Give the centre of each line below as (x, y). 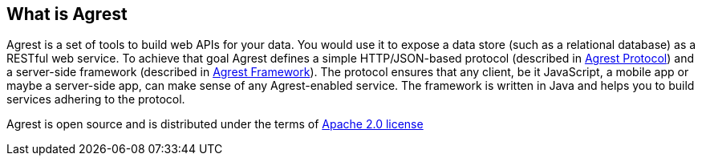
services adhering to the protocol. (96, 99)
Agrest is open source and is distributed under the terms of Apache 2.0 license (215, 124)
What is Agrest (67, 14)
